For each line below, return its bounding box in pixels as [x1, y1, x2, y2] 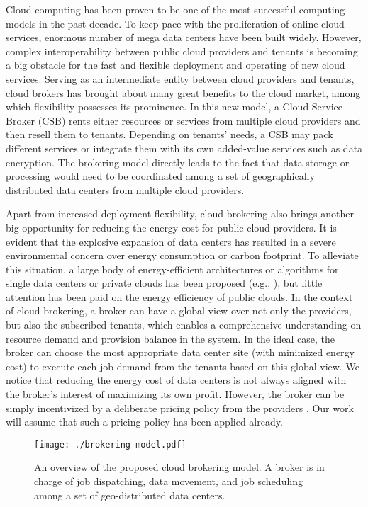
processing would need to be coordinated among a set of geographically [6, 169, 315, 183]
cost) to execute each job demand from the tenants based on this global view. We [6, 358, 359, 373]
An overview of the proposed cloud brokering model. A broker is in [34, 460, 325, 474]
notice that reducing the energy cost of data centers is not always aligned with [6, 372, 347, 387]
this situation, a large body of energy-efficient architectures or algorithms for [6, 261, 339, 276]
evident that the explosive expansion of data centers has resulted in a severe [6, 234, 336, 249]
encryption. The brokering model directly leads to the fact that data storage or [6, 154, 350, 169]
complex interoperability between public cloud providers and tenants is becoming [6, 43, 358, 58]
